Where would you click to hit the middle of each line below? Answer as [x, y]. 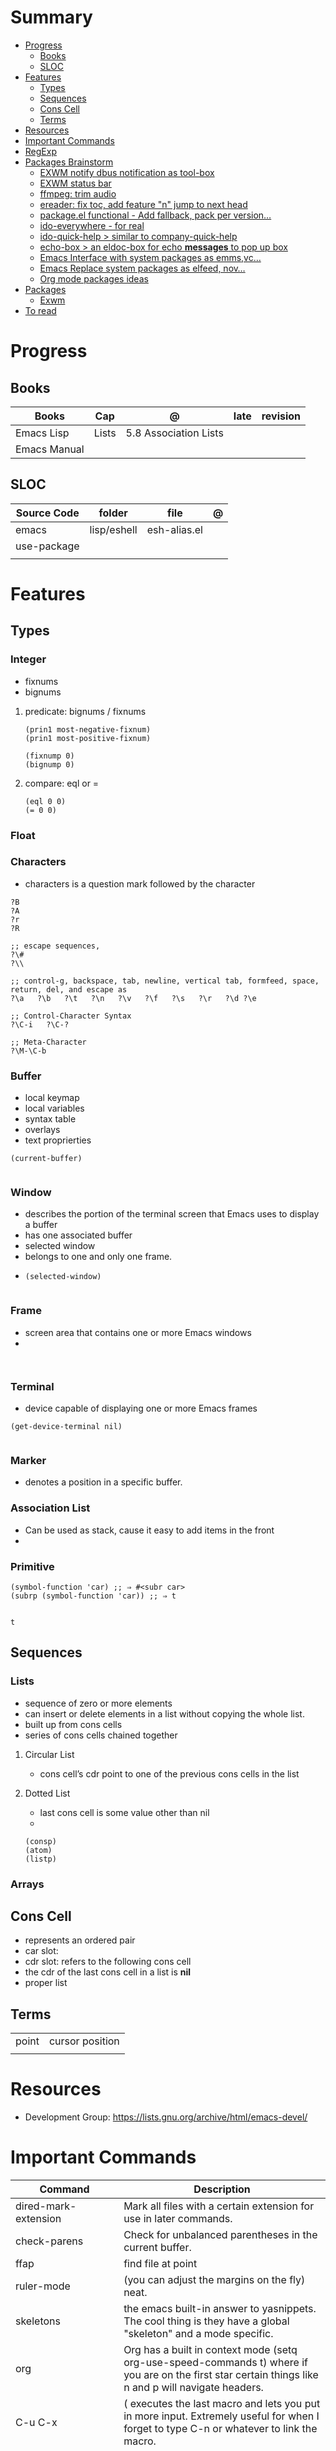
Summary [51, 17]
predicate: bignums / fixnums [85, 711]
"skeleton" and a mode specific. [198, 2334]
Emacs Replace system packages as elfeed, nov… [142, 268]
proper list [46, 1983]
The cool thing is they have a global [206, 2321]
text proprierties [58, 1140]
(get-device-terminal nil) [66, 1427]
